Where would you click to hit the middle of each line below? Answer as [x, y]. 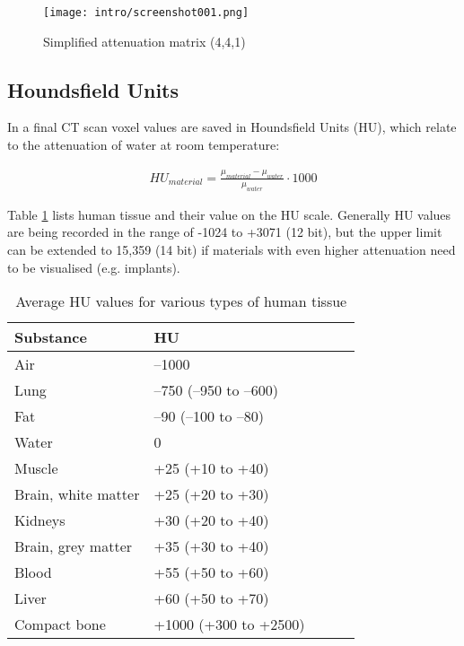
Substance [51, 337]
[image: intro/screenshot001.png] [146, 13]
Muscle [36, 468]
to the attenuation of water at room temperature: [144, 145]
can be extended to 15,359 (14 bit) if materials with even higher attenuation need [232, 249]
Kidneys [40, 520]
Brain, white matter [77, 494]
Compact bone [60, 624]
